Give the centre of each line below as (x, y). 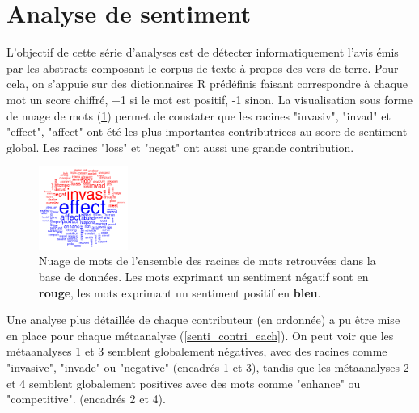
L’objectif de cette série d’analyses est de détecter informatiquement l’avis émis (203, 52)
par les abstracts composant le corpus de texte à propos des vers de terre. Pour (203, 67)
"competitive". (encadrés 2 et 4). (86, 399)
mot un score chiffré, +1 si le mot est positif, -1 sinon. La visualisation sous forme (209, 99)
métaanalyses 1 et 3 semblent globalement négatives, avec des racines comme (197, 351)
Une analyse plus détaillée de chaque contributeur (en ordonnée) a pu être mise (203, 320)
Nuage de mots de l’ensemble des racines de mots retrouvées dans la (207, 261)
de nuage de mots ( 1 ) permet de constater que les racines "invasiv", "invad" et (199, 115)
